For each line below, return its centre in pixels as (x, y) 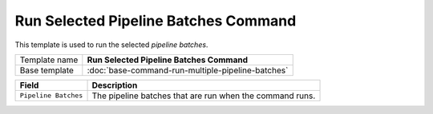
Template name (49, 60)
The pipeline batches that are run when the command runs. (204, 96)
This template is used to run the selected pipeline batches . (111, 45)
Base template (47, 70)
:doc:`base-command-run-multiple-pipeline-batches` (188, 70)
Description (115, 85)
